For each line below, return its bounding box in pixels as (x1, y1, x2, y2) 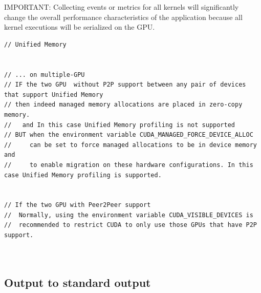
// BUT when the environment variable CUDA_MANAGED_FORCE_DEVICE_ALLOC (4, 131, 253, 139)
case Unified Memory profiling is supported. (4, 171, 162, 179)
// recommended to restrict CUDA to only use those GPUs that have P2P (4, 221, 257, 229)
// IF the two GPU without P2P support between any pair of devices (4, 81, 246, 89)
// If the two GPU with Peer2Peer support (4, 201, 151, 209)
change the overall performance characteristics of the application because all (4, 11, 243, 22)
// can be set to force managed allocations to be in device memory (4, 141, 257, 149)
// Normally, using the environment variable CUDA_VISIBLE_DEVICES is (4, 211, 253, 219)
